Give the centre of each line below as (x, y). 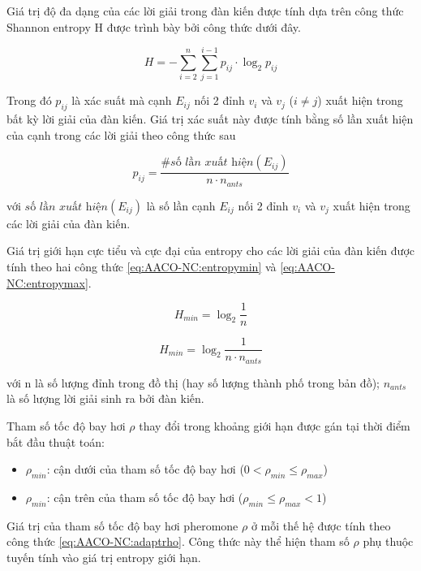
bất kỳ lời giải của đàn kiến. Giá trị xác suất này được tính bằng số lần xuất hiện (210, 119)
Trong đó (29, 100)
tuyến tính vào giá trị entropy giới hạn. (104, 557)
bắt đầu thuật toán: (56, 441)
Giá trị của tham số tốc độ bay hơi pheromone (122, 525)
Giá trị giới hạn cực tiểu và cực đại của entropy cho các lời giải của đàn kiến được (210, 251)
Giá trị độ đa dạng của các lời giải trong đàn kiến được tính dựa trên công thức (205, 11)
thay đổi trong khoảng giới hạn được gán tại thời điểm (275, 425)
